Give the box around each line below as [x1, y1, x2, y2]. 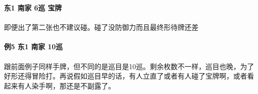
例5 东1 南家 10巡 [4, 41, 63, 52]
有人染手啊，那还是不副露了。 [17, 80, 115, 91]
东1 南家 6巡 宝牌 [4, 2, 62, 12]
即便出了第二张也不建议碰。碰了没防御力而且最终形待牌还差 [4, 22, 198, 32]
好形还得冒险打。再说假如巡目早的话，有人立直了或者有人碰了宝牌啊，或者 [4, 71, 247, 81]
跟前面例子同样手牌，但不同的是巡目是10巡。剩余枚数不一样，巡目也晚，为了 [4, 61, 254, 71]
